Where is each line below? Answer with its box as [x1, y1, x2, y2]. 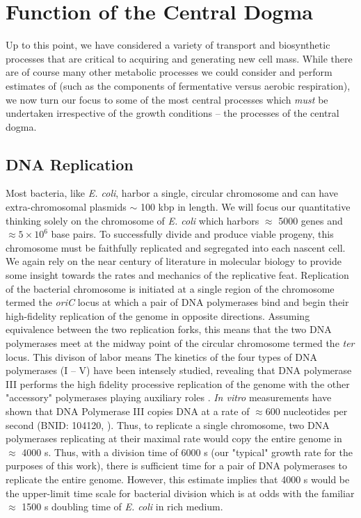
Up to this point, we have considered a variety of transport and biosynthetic [6, 38, 330, 52]
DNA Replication [6, 153, 134, 175]
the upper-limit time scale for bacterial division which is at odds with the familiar [6, 485, 355, 500]
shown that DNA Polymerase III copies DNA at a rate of [6, 403, 250, 418]
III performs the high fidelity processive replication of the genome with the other [6, 376, 350, 391]
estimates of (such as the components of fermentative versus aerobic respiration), [6, 78, 351, 92]
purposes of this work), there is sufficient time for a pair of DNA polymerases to [6, 458, 347, 473]
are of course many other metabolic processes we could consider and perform [6, 65, 332, 79]
